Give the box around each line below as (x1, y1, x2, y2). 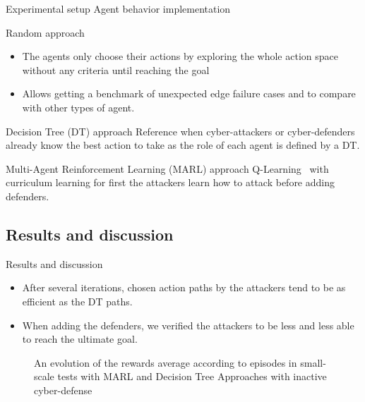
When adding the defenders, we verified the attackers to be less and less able (22, 317, 354, 332)
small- (300, 355, 326, 370)
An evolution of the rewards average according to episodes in (34, 355, 297, 370)
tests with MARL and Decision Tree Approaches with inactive (57, 369, 327, 384)
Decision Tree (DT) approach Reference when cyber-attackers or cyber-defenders (6, 123, 355, 138)
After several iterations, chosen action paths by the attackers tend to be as (22, 280, 346, 295)
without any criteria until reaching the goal (22, 62, 210, 77)
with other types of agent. (22, 99, 135, 114)
